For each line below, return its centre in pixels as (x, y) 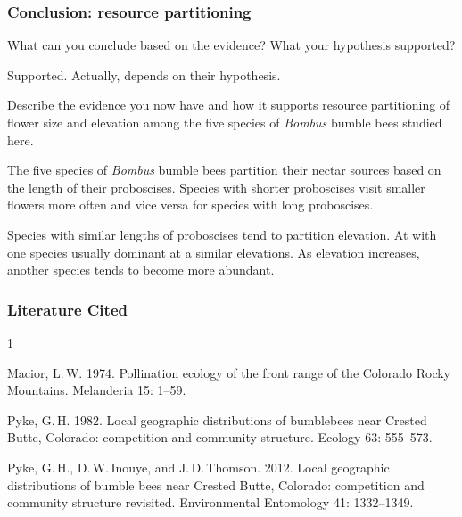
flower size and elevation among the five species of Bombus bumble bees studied (225, 122)
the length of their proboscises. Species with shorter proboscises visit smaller (216, 187)
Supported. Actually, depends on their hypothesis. (144, 74)
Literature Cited (67, 309)
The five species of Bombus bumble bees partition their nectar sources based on (224, 170)
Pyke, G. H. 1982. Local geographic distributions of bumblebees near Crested (217, 419)
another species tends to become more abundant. (141, 270)
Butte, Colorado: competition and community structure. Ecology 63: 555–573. (220, 437)
